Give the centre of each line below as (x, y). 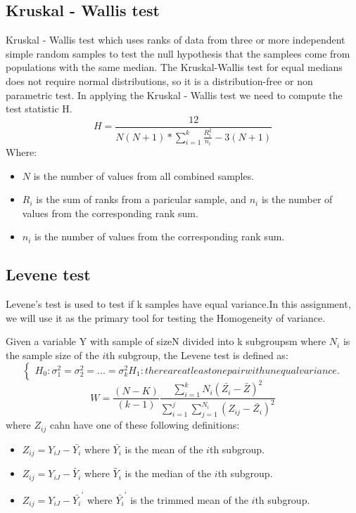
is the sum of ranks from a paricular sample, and (141, 199)
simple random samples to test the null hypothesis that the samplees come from (178, 53)
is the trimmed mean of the (189, 499)
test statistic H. (39, 109)
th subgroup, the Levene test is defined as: (197, 355)
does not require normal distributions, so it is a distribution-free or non (159, 80)
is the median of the (168, 473)
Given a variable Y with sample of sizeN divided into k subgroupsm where (166, 341)
